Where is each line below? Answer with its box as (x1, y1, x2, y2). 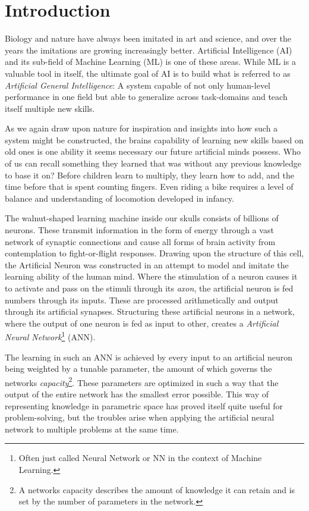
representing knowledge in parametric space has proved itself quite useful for (5, 399, 283, 412)
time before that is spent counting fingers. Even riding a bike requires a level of (5, 180, 294, 193)
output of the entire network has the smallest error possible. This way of (5, 388, 269, 400)
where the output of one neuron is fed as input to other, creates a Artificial (5, 316, 279, 329)
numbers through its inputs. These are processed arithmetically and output (5, 293, 279, 306)
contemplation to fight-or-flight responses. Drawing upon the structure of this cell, (5, 247, 304, 259)
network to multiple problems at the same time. (5, 422, 179, 435)
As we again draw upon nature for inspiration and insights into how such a (5, 122, 278, 134)
